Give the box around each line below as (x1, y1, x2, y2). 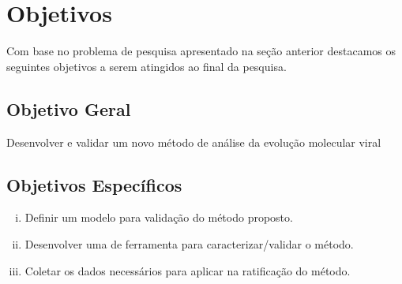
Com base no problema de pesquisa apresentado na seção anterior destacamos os (6, 43, 396, 59)
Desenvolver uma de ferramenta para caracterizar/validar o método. (24, 235, 354, 252)
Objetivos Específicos (6, 172, 182, 196)
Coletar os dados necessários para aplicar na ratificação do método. (24, 262, 351, 278)
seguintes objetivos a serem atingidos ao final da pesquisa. (6, 58, 287, 74)
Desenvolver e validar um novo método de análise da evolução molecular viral (6, 133, 381, 150)
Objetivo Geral (6, 96, 131, 121)
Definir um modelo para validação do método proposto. (24, 209, 293, 226)
